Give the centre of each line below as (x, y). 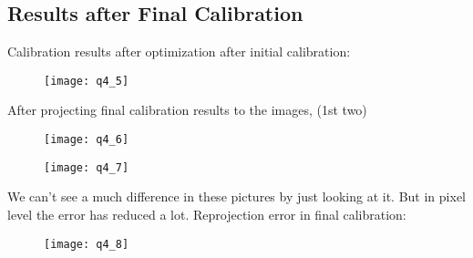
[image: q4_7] (87, 167)
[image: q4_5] (87, 81)
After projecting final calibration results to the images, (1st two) (187, 110)
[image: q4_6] (87, 140)
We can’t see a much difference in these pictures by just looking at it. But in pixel (236, 196)
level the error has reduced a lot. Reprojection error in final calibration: (207, 214)
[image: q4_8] (87, 244)
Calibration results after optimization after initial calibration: (179, 52)
